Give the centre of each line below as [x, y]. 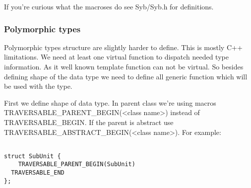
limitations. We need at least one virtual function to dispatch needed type [116, 57]
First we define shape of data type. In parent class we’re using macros [110, 102]
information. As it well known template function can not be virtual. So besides [124, 66]
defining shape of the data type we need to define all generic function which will [126, 76]
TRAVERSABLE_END [38, 173]
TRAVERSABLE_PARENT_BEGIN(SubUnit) [77, 164]
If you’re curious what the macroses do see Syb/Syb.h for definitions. [109, 6]
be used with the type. [38, 86]
